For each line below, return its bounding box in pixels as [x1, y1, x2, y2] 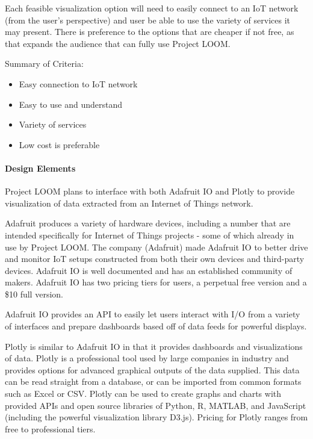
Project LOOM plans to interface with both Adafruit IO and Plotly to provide [5, 185, 295, 198]
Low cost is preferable [19, 138, 100, 151]
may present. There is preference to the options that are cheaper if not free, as [5, 25, 294, 38]
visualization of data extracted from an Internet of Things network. [5, 196, 253, 209]
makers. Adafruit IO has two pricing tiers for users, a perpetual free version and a [5, 276, 307, 288]
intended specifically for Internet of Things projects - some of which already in [5, 228, 294, 241]
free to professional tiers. [5, 422, 96, 435]
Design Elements [5, 161, 76, 174]
